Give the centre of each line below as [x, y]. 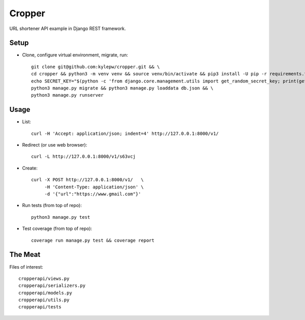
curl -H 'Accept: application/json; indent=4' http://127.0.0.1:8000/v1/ [125, 133]
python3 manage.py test [61, 217]
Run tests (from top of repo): [52, 206]
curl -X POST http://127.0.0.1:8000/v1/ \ [88, 180]
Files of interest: [26, 267]
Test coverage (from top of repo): [57, 228]
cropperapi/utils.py [44, 300]
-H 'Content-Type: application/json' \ [94, 187]
